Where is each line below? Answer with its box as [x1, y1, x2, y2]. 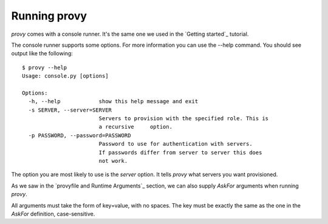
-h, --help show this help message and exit [28, 98, 199, 105]
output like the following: [11, 50, 73, 57]
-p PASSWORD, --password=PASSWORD [28, 132, 131, 139]
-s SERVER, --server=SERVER [28, 106, 112, 114]
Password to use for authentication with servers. [98, 140, 253, 148]
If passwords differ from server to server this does [98, 149, 262, 156]
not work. [98, 158, 128, 165]
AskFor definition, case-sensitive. [11, 210, 95, 217]
